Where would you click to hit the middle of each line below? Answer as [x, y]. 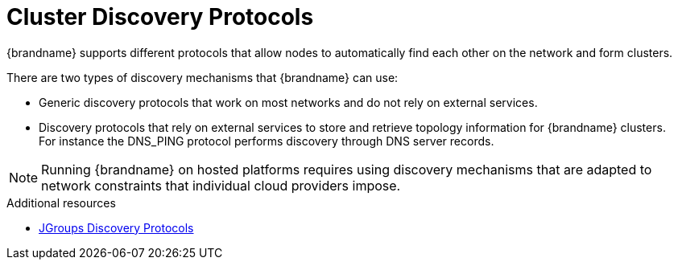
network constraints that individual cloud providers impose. [221, 185]
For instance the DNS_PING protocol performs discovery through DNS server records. [267, 141]
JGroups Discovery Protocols [116, 227]
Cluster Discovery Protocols [160, 17]
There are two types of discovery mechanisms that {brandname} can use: [203, 77]
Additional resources [61, 203]
